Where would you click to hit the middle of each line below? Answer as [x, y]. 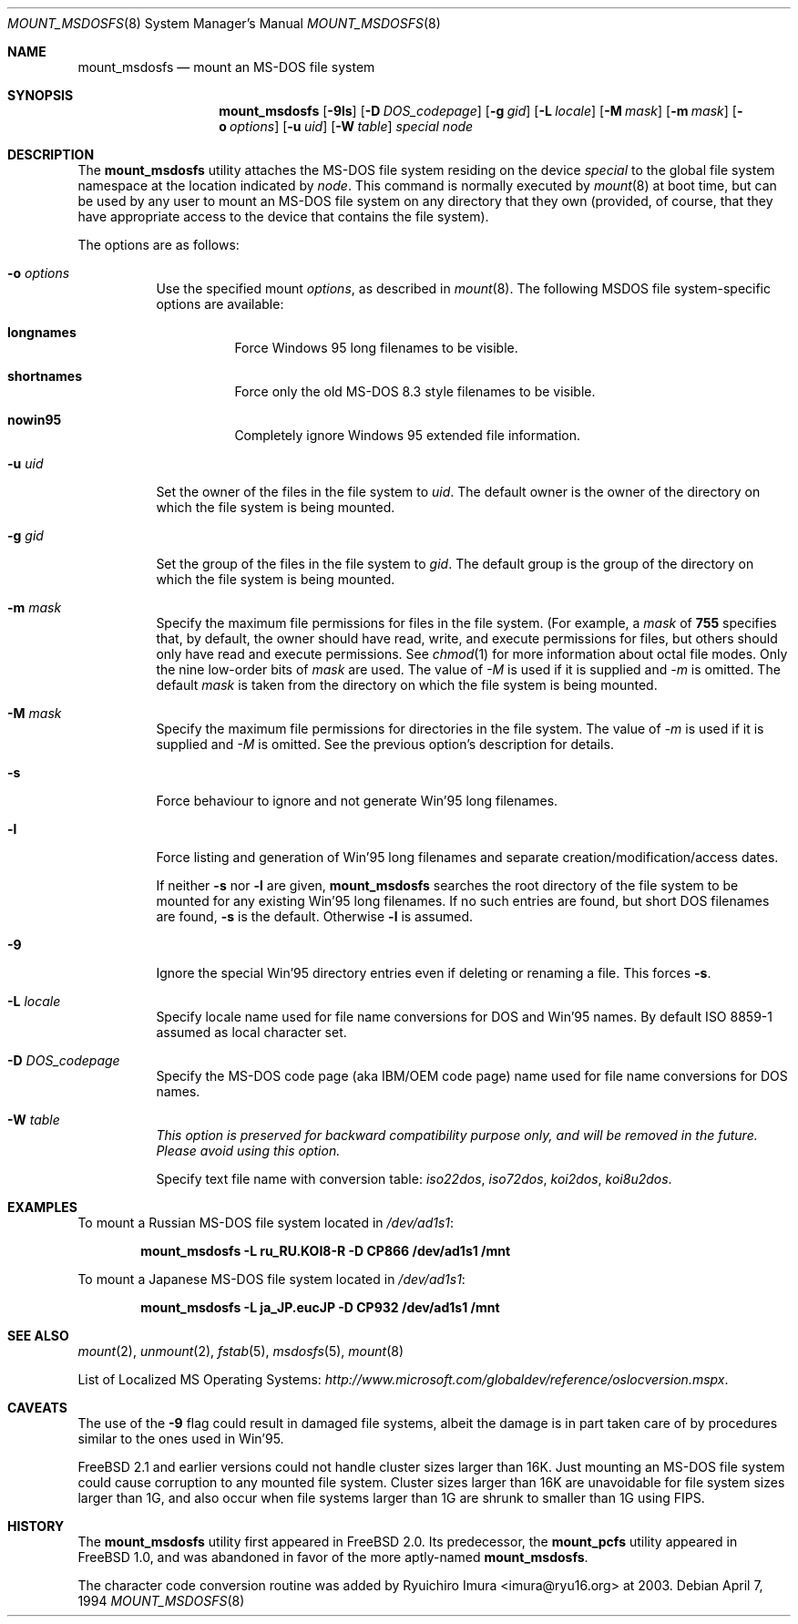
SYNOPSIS [41, 95]
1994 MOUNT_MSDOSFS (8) [161, 1601]
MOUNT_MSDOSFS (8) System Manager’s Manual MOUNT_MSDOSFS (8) [224, 23]
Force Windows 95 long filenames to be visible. [376, 348]
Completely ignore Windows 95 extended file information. [407, 435]
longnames [42, 332]
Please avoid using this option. [248, 1151]
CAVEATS [37, 1408]
